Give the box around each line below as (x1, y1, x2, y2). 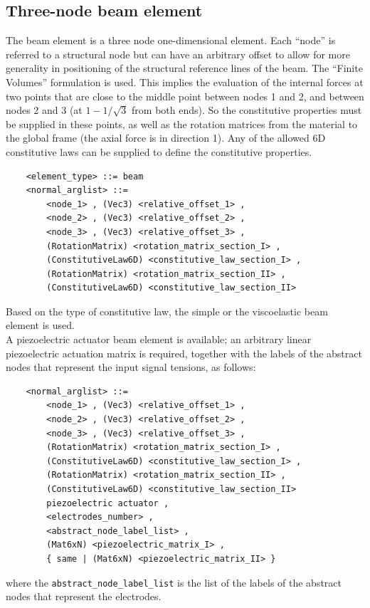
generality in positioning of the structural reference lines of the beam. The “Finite (6, 61, 363, 75)
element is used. (6, 318, 75, 332)
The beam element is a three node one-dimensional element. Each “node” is (6, 33, 336, 48)
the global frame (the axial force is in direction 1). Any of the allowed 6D (6, 130, 326, 145)
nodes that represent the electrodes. (6, 589, 162, 604)
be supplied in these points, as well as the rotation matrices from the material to (6, 116, 358, 131)
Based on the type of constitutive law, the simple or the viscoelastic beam (6, 303, 328, 318)
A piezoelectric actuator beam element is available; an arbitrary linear (6, 332, 312, 347)
